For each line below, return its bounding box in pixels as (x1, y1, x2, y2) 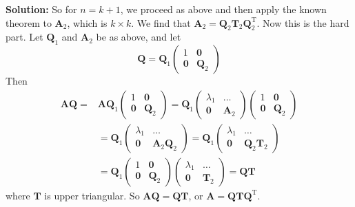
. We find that (131, 15, 191, 30)
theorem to (6, 15, 52, 30)
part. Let (6, 30, 43, 44)
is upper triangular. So (44, 188, 140, 202)
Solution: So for (6, 2, 77, 16)
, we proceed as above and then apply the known (120, 2, 327, 16)
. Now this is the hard (256, 15, 349, 30)
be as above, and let (96, 30, 181, 44)
